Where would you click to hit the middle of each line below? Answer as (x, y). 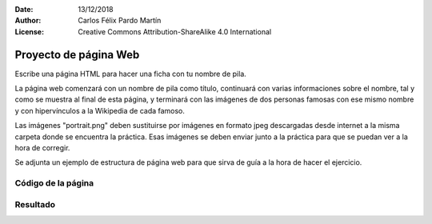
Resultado (35, 204)
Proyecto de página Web (77, 55)
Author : (28, 21)
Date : (24, 9)
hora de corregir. (42, 148)
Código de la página (54, 183)
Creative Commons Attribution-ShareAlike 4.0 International (175, 31)
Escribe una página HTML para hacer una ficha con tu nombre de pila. (131, 74)
